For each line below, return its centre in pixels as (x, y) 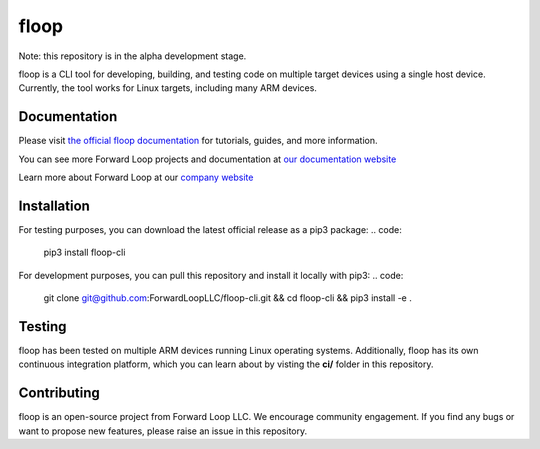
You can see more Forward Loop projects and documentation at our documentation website (207, 159)
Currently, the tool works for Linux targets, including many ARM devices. (167, 88)
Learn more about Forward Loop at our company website (136, 177)
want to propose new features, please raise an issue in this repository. (163, 431)
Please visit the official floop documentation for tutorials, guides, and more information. (198, 141)
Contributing (59, 393)
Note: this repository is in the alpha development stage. (132, 56)
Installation (54, 205)
